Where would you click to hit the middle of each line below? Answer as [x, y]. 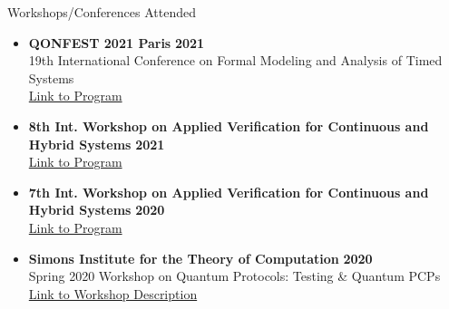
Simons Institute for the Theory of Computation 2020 [200, 258]
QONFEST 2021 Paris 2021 [117, 42]
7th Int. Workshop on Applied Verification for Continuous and [229, 192]
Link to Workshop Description [113, 293]
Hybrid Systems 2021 [97, 144]
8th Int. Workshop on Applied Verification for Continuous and [229, 126]
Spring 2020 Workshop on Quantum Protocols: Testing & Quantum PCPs [234, 276]
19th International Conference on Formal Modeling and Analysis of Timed [235, 60]
